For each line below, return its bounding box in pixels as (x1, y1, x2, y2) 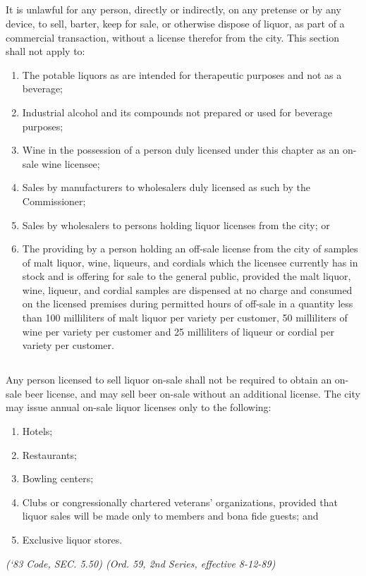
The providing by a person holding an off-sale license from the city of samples (22, 241, 358, 256)
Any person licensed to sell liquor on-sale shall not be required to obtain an (6, 372, 332, 387)
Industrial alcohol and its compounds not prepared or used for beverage (22, 104, 333, 119)
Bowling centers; (22, 471, 94, 486)
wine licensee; (42, 156, 100, 171)
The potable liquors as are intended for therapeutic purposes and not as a (22, 67, 342, 82)
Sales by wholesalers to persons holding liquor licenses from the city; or (22, 217, 330, 232)
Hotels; (22, 424, 53, 439)
